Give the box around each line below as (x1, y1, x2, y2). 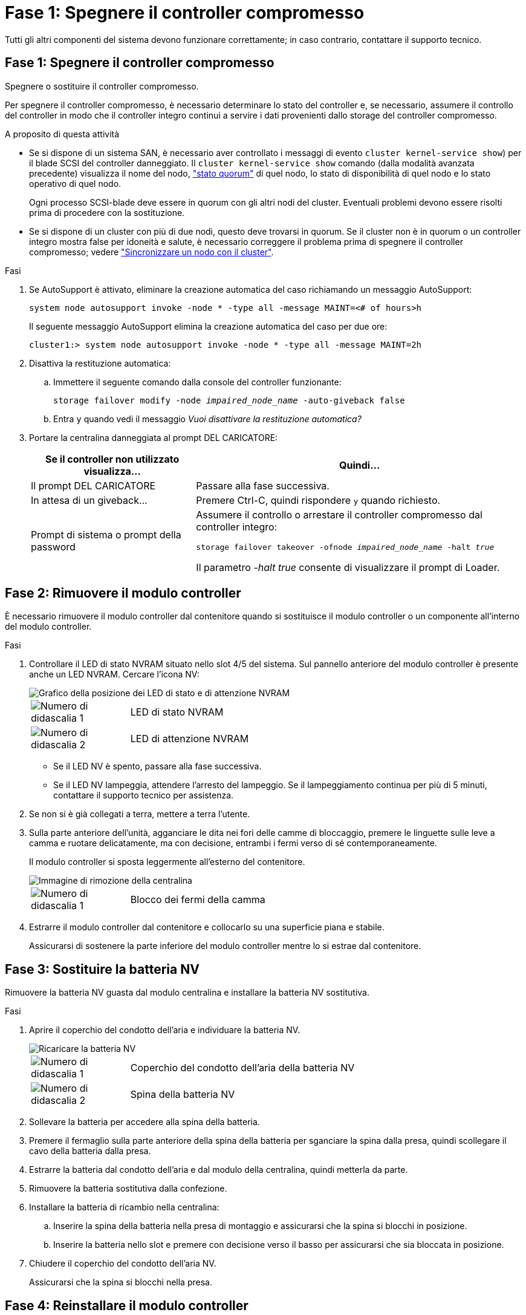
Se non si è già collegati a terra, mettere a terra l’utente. (29, 809, 250, 820)
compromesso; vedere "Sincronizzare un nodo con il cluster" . (29, 246, 274, 257)
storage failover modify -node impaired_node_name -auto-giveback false (53, 395, 405, 405)
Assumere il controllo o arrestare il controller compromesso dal (196, 508, 482, 521)
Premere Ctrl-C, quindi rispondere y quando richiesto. (196, 494, 441, 506)
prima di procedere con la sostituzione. (29, 207, 185, 218)
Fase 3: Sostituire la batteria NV (5, 961, 200, 977)
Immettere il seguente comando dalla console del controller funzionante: (53, 376, 342, 387)
